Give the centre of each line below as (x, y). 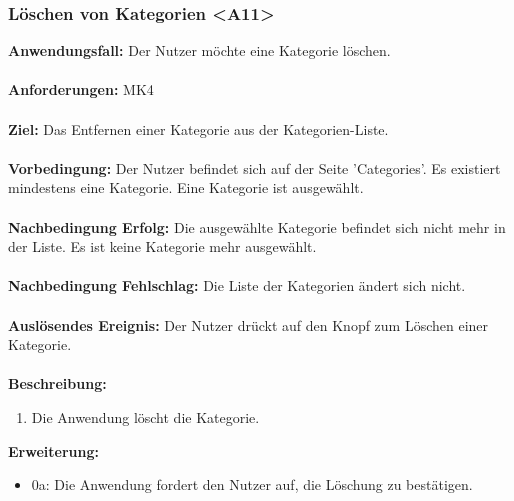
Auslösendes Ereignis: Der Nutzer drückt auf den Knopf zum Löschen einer (248, 324)
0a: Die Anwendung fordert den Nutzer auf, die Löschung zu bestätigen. (252, 484)
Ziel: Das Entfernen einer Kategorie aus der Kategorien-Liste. (198, 128)
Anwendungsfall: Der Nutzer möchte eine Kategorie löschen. (199, 50)
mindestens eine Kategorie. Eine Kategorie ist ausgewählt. (186, 187)
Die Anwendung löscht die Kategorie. (145, 416)
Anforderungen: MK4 (81, 89)
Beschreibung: (57, 383)
